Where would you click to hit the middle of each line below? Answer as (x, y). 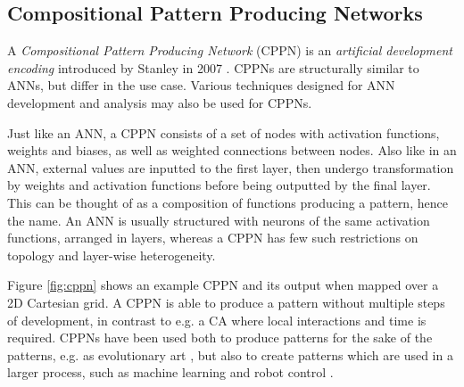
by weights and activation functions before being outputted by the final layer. (219, 185)
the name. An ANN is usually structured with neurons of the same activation (219, 220)
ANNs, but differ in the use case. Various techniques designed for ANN (201, 85)
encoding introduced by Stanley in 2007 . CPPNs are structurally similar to (213, 67)
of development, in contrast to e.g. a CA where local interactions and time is (217, 320)
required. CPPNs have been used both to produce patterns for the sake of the (220, 338)
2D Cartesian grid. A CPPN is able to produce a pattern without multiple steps (226, 302)
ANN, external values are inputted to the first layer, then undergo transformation (231, 167)
